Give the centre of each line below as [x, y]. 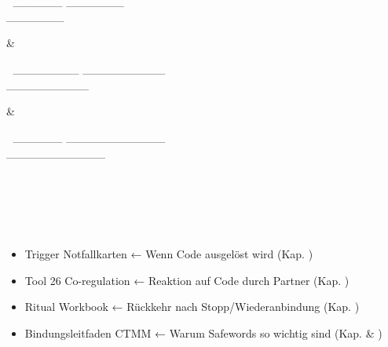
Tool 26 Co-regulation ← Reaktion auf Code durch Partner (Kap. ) [187, 280]
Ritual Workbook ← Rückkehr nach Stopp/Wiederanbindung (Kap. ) [192, 307]
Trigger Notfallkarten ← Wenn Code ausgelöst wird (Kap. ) [169, 254]
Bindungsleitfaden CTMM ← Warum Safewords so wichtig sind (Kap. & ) [203, 332]
